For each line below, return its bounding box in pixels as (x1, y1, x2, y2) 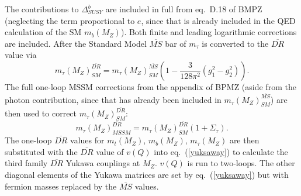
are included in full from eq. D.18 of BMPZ (105, 3, 262, 15)
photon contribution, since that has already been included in (5, 93, 222, 105)
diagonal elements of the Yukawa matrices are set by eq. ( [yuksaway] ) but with (5, 168, 289, 180)
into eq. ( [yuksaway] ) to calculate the (154, 145, 288, 157)
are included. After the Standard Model (5, 37, 147, 49)
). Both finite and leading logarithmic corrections (120, 26, 297, 38)
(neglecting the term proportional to (5, 14, 135, 26)
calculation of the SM (5, 26, 82, 38)
